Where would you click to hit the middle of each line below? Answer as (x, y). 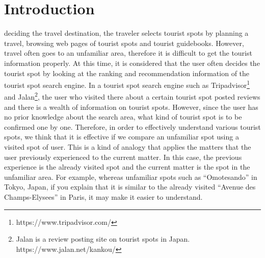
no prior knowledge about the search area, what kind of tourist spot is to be (123, 117)
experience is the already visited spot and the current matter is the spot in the (127, 167)
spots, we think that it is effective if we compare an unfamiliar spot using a (122, 137)
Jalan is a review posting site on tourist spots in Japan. (103, 239)
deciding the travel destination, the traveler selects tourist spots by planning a (126, 33)
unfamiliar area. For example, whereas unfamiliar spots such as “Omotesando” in (131, 177)
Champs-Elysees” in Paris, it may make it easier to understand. (103, 196)
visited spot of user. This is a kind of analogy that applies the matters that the (128, 146)
